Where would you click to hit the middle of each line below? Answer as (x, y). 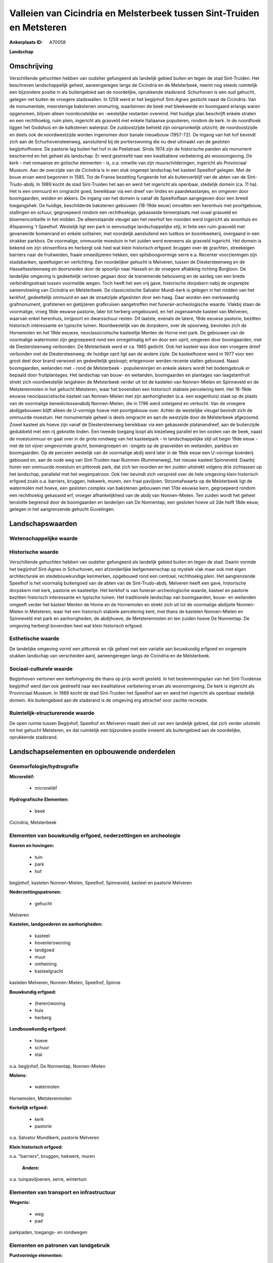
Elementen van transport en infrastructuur (62, 1192)
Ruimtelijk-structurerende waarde (52, 713)
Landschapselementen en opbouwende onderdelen (92, 752)
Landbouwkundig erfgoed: (38, 1029)
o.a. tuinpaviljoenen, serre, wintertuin (48, 1179)
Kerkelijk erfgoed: (29, 1108)
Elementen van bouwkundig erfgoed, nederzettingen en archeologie (95, 835)
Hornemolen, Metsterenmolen (40, 1098)
